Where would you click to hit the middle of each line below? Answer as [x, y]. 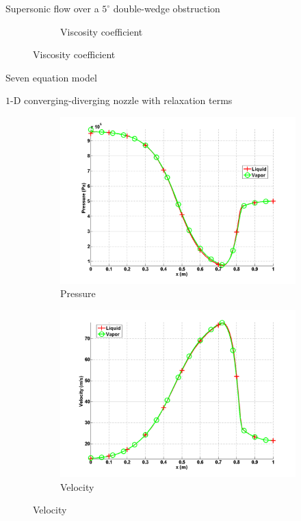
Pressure [78, 293]
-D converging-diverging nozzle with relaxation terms [121, 100]
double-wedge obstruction [167, 8]
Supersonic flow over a [52, 8]
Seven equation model [51, 77]
